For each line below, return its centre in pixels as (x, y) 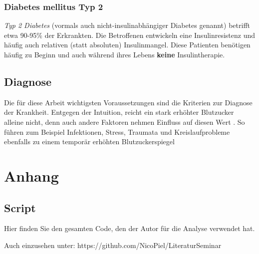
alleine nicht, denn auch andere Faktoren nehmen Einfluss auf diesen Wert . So (125, 122)
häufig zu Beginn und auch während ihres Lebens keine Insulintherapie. (115, 54)
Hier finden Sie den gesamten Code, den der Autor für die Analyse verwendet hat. (129, 228)
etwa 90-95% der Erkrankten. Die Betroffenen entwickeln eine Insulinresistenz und (130, 35)
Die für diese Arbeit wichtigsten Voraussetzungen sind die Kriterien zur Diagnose (128, 102)
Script (20, 207)
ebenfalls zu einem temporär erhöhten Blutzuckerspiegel (89, 141)
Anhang (31, 175)
